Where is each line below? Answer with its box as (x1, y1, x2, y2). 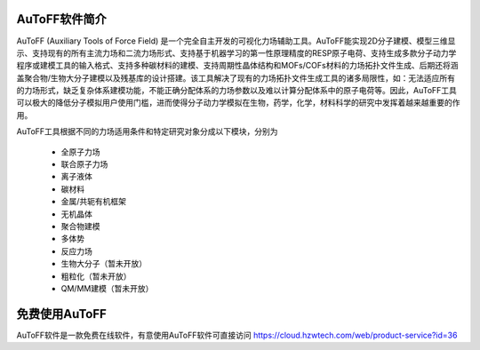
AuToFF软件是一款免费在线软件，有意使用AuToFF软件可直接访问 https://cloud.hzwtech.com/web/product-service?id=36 (16, 330, 458, 340)
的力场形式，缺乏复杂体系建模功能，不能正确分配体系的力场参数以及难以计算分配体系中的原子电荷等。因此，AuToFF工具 (16, 85, 458, 96)
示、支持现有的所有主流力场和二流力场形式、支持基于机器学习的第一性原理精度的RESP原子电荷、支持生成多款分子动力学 (16, 47, 457, 58)
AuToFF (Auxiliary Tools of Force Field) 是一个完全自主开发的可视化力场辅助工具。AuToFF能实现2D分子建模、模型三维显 (16, 36, 456, 46)
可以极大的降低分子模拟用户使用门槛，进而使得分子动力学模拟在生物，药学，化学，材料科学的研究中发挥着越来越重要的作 (16, 98, 460, 108)
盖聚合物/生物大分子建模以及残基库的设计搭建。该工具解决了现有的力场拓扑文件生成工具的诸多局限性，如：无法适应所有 (16, 72, 456, 84)
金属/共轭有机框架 (60, 196, 127, 207)
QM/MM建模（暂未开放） (60, 282, 154, 293)
